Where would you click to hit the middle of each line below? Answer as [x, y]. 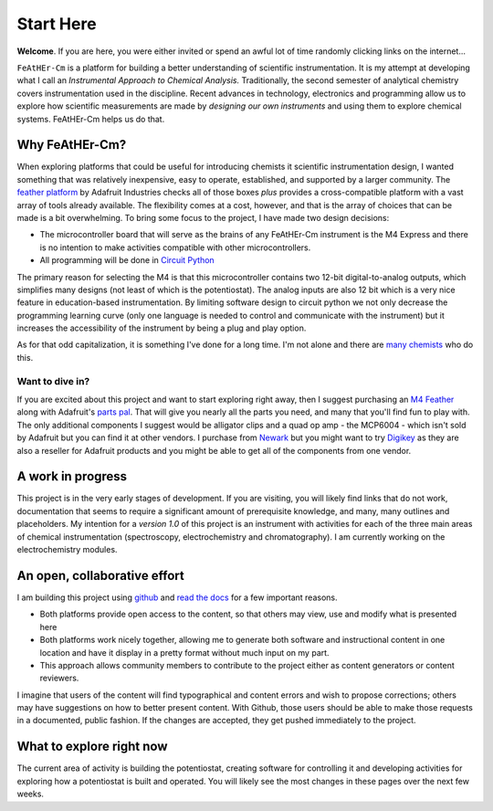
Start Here [57, 24]
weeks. [31, 794]
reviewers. [59, 678]
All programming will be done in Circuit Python [127, 260]
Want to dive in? [53, 381]
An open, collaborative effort [100, 575]
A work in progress [72, 476]
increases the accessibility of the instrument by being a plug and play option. [162, 328]
